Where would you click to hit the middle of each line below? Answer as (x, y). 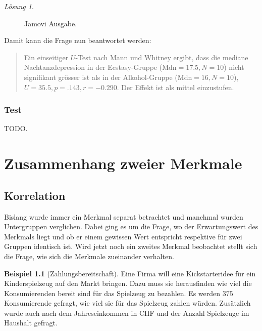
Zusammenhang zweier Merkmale (123, 163)
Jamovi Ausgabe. (51, 23)
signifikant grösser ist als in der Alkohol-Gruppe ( (101, 77)
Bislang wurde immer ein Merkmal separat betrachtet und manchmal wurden (124, 216)
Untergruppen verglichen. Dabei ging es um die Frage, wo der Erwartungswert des (131, 226)
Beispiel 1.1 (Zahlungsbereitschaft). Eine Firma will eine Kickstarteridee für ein (130, 273)
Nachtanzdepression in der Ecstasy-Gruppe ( (93, 67)
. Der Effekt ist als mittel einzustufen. (175, 87)
